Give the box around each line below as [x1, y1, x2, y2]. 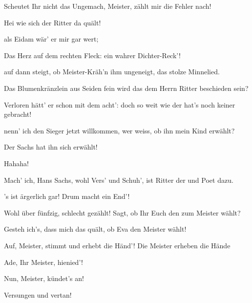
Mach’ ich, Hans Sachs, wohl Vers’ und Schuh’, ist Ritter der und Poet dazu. [4, 174, 233, 185]
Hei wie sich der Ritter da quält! [4, 17, 101, 27]
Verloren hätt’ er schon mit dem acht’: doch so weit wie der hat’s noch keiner [4, 99, 235, 109]
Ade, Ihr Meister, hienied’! [4, 257, 83, 267]
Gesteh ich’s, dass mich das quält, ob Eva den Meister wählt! [4, 224, 187, 234]
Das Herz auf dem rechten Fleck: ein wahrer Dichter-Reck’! [4, 50, 181, 60]
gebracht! [4, 109, 32, 119]
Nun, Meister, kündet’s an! [4, 273, 84, 283]
